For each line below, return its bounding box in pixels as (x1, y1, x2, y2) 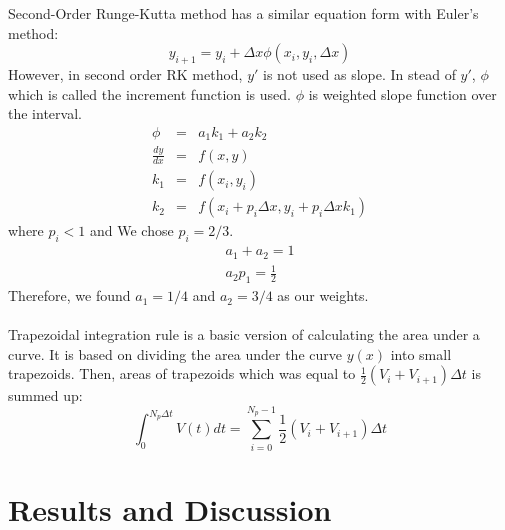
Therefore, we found (8, 285, 131, 306)
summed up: (8, 385, 83, 406)
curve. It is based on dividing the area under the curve (8, 343, 342, 364)
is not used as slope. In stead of (263, 63, 456, 84)
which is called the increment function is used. (8, 83, 291, 104)
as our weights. (277, 285, 369, 306)
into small (390, 343, 452, 364)
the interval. (8, 103, 82, 124)
